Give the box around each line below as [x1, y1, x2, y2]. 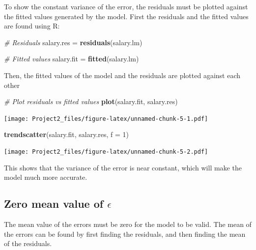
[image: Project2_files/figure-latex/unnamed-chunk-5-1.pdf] [4, 115, 208, 122]
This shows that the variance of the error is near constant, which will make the [4, 162, 242, 172]
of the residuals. [4, 238, 52, 249]
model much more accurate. [4, 172, 87, 182]
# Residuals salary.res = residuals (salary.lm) [4, 37, 142, 47]
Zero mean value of [4, 196, 104, 211]
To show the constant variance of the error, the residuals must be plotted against [4, 1, 248, 11]
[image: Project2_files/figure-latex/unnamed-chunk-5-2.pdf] [4, 148, 208, 155]
